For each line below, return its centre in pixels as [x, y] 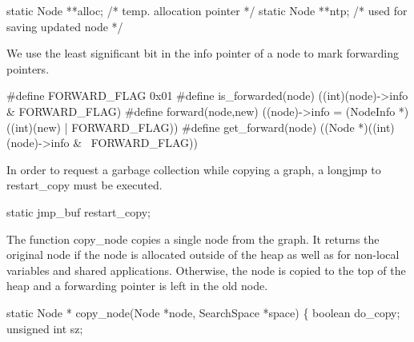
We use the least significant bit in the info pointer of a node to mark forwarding [203, 53]
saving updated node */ [65, 26]
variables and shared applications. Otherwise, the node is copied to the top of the [206, 270]
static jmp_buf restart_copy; [78, 211]
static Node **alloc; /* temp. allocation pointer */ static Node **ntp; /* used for [207, 10]
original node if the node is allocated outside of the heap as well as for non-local [203, 255]
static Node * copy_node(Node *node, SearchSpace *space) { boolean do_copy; [203, 312]
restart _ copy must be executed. [84, 185]
